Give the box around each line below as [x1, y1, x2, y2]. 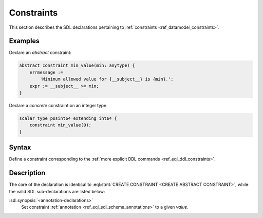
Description [9, 169, 46, 177]
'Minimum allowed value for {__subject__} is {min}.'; [39, 76, 174, 82]
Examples [9, 37, 40, 45]
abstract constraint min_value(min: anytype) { [19, 63, 135, 68]
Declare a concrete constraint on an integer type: [9, 102, 108, 108]
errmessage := [29, 70, 63, 75]
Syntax [9, 144, 31, 152]
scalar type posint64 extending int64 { [19, 115, 117, 121]
